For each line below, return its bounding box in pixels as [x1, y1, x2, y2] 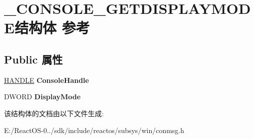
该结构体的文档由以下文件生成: [4, 108, 104, 118]
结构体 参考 [14, 17, 90, 38]
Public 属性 [4, 51, 63, 67]
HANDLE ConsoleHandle [4, 74, 89, 85]
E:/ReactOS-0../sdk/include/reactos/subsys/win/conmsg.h [4, 125, 185, 135]
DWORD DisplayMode [4, 91, 81, 102]
